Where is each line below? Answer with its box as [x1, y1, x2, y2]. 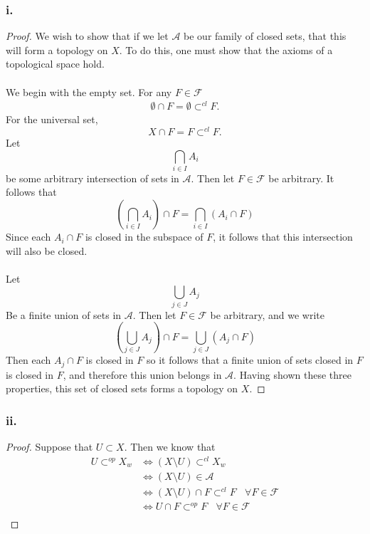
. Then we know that [124, 439, 216, 454]
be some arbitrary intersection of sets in [6, 170, 179, 185]
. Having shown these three [233, 367, 351, 382]
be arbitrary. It [268, 170, 334, 185]
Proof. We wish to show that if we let [6, 28, 169, 43]
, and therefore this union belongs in [63, 367, 222, 382]
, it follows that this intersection [213, 229, 353, 244]
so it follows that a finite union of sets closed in [146, 352, 354, 367]
